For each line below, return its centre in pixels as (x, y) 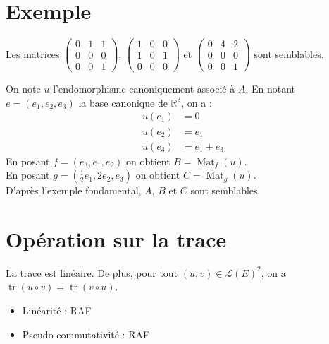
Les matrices (33, 53)
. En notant (270, 89)
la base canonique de (123, 102)
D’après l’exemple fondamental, (74, 190)
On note (23, 89)
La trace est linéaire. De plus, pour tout (92, 272)
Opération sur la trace (116, 238)
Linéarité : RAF (57, 310)
